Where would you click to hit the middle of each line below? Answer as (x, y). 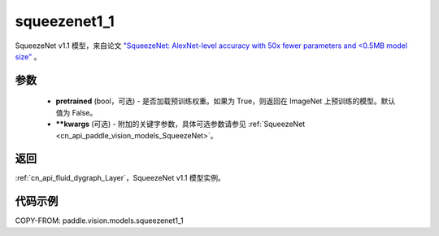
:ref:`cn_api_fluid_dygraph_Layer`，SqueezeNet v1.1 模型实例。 (120, 178)
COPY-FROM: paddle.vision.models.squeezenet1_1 (99, 221)
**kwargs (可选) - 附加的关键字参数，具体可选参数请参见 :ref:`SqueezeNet (180, 124)
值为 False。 (76, 112)
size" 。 (28, 56)
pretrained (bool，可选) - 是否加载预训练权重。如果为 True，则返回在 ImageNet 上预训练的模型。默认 (226, 101)
